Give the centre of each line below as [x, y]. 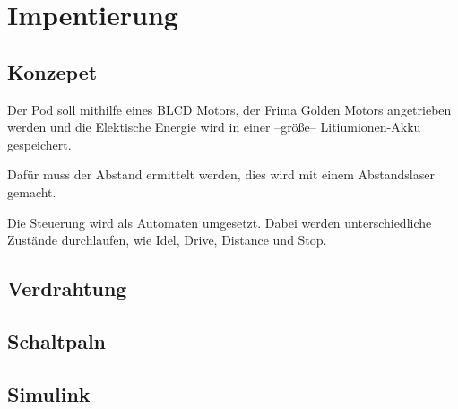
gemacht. [32, 191]
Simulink [49, 393]
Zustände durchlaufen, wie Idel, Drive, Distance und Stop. [167, 240]
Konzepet [52, 71]
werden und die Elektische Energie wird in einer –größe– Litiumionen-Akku [214, 127]
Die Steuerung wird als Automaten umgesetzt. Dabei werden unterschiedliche [220, 222]
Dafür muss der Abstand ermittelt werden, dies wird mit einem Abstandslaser [221, 174]
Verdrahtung [67, 288]
